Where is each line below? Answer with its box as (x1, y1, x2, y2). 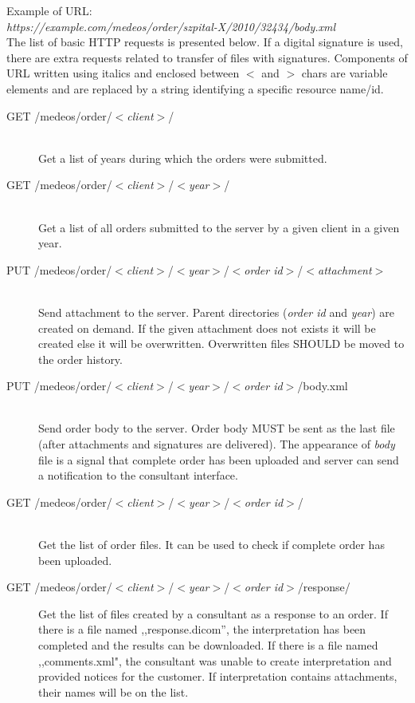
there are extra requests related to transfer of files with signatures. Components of (6, 49, 408, 65)
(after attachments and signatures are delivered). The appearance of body (38, 436, 395, 452)
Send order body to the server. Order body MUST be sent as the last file (38, 420, 395, 436)
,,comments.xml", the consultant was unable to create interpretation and (38, 652, 392, 669)
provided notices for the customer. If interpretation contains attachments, (38, 668, 397, 685)
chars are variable (301, 65, 388, 81)
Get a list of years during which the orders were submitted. (38, 149, 327, 166)
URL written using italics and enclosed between (6, 65, 240, 81)
